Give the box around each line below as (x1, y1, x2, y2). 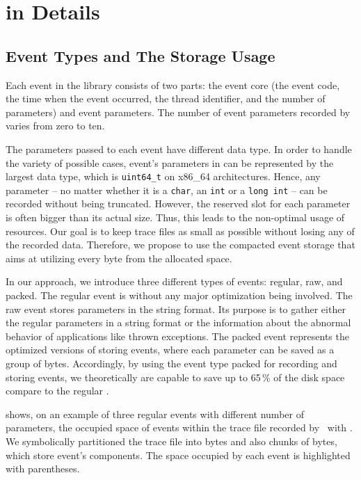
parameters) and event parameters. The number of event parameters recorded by (6, 104, 351, 119)
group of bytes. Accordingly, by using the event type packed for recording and (6, 355, 337, 370)
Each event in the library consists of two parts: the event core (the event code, (6, 77, 340, 92)
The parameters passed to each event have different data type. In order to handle (6, 141, 352, 156)
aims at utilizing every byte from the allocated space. (6, 250, 232, 265)
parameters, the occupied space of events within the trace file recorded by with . (6, 420, 353, 435)
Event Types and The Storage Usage (6, 45, 275, 66)
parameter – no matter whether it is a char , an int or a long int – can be (6, 182, 328, 197)
